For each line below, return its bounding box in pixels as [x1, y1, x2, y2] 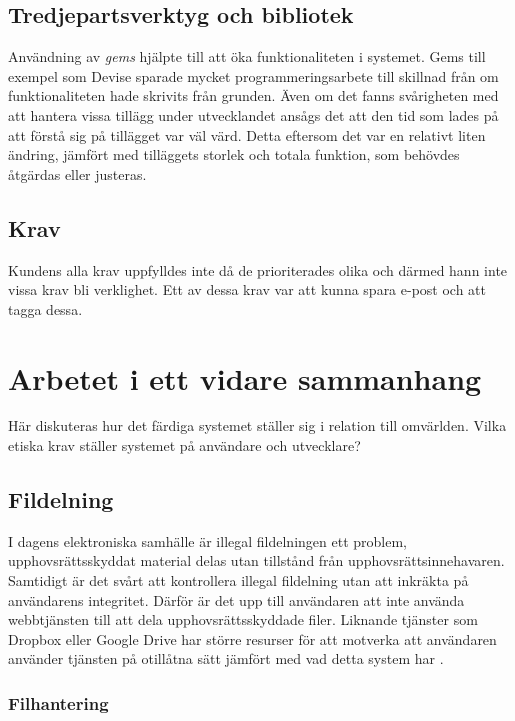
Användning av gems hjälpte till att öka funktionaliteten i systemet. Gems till [8, 46, 486, 67]
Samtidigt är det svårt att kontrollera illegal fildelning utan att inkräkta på [8, 570, 469, 591]
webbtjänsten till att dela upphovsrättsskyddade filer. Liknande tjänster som [8, 609, 478, 630]
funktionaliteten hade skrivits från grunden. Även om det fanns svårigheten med [8, 85, 499, 106]
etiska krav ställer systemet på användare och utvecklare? [8, 435, 361, 456]
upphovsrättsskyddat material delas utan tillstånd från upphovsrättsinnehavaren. [8, 550, 505, 571]
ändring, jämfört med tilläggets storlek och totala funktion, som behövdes [8, 144, 460, 165]
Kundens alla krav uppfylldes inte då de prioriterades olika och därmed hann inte [8, 259, 508, 280]
